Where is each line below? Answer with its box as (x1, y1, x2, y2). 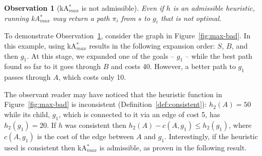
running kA (4, 12, 40, 23)
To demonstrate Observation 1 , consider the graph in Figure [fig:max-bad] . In (4, 30, 251, 41)
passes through (4, 72, 51, 82)
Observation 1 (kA (4, 3, 69, 13)
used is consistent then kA (4, 142, 87, 152)
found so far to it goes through (4, 61, 101, 72)
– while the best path (185, 50, 253, 61)
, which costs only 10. (58, 72, 126, 82)
